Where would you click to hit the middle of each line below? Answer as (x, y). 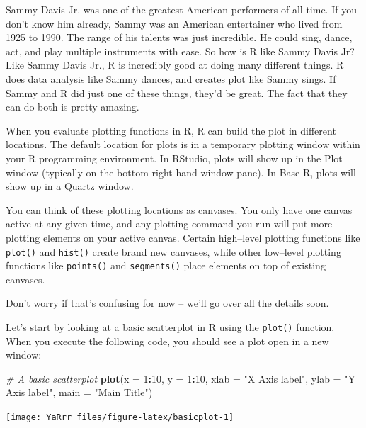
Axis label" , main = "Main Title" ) (79, 392)
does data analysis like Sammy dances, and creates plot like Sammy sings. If (171, 78)
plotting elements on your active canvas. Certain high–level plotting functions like (183, 237)
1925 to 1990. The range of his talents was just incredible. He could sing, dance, (179, 37)
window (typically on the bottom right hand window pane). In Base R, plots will (181, 172)
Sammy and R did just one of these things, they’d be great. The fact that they (177, 92)
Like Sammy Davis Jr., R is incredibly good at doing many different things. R (175, 65)
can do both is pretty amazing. (73, 107)
